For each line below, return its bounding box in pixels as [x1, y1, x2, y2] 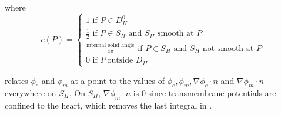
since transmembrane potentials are [148, 86, 276, 99]
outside [107, 56, 133, 65]
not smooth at [202, 44, 254, 53]
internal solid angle [86, 42, 135, 49]
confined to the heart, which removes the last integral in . [5, 99, 212, 111]
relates [5, 75, 28, 87]
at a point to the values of [71, 75, 165, 87]
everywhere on [5, 86, 56, 99]
